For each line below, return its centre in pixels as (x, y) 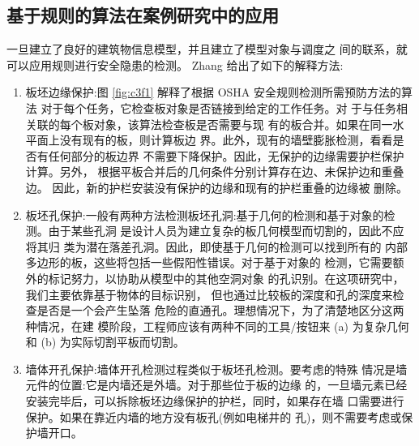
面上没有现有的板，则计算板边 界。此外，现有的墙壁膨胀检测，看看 (215, 140)
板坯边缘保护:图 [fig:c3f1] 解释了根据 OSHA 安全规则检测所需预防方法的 (213, 92)
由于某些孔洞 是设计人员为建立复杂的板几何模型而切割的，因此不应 (226, 231)
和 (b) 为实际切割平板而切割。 (105, 342)
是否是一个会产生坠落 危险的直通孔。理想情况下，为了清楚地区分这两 (220, 310)
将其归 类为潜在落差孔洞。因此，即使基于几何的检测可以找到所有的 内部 (217, 246)
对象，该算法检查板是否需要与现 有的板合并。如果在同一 (243, 124)
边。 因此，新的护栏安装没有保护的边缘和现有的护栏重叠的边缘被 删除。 (217, 187)
